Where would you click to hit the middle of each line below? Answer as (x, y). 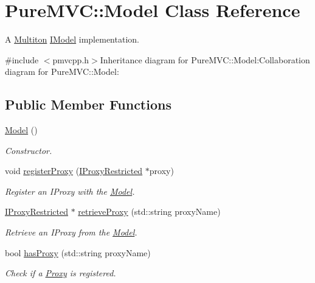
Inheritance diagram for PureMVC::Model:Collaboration (205, 59)
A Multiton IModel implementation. (72, 39)
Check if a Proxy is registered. (61, 273)
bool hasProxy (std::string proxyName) (78, 252)
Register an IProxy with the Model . (70, 191)
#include (22, 59)
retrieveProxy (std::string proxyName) (149, 211)
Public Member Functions (88, 104)
